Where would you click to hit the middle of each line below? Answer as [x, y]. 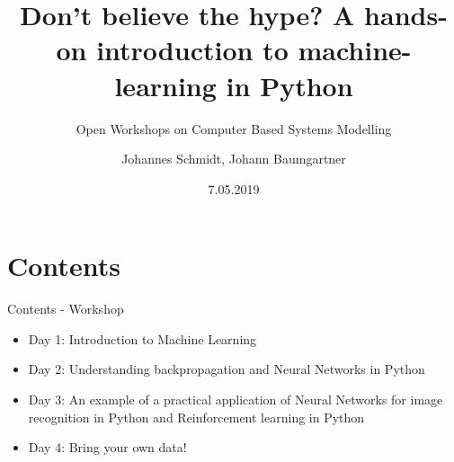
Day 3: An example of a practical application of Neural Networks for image [236, 399]
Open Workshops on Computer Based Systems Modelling [234, 128]
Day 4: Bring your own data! [107, 447]
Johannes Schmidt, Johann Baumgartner [234, 159]
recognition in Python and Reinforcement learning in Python [196, 417]
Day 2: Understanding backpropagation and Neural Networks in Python [227, 369]
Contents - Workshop [66, 309]
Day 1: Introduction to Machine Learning [142, 338]
